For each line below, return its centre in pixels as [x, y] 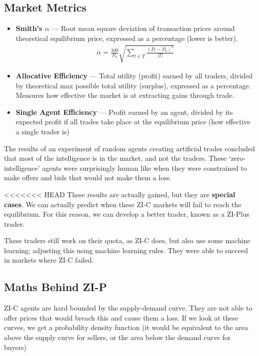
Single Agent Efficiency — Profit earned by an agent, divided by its [124, 112]
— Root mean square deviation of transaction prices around [143, 28]
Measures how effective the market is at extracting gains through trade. [125, 95]
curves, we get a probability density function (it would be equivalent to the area [126, 327]
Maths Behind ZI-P [56, 287]
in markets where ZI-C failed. [49, 260]
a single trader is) [43, 131]
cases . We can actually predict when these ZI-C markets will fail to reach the [123, 204]
